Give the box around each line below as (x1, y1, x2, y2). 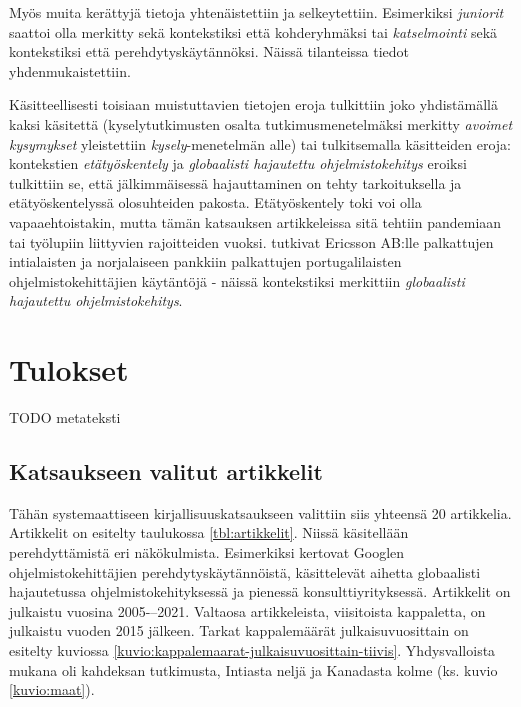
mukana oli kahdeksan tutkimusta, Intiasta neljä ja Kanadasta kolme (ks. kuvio (9, 659, 498, 680)
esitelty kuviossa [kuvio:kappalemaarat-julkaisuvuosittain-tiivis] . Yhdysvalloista (9, 639, 496, 660)
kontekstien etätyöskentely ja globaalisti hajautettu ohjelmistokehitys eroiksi (9, 153, 467, 174)
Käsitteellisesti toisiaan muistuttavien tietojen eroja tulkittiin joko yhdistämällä (9, 94, 498, 115)
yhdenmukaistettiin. (9, 60, 131, 81)
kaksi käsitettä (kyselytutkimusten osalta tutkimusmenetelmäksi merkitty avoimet (9, 113, 513, 134)
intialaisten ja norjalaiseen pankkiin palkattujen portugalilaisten (9, 251, 402, 272)
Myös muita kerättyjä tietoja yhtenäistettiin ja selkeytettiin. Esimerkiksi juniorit (9, 2, 504, 22)
